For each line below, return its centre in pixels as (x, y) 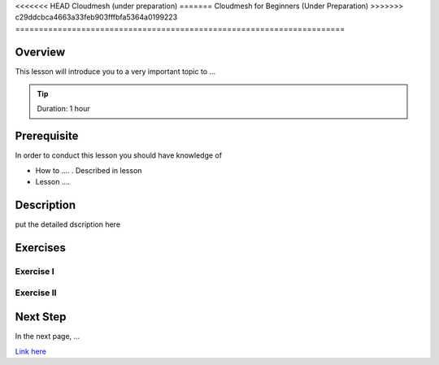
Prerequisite (47, 136)
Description (46, 204)
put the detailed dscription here (68, 224)
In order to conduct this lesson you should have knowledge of (119, 155)
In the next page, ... (48, 337)
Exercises (41, 248)
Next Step (41, 317)
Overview (40, 52)
